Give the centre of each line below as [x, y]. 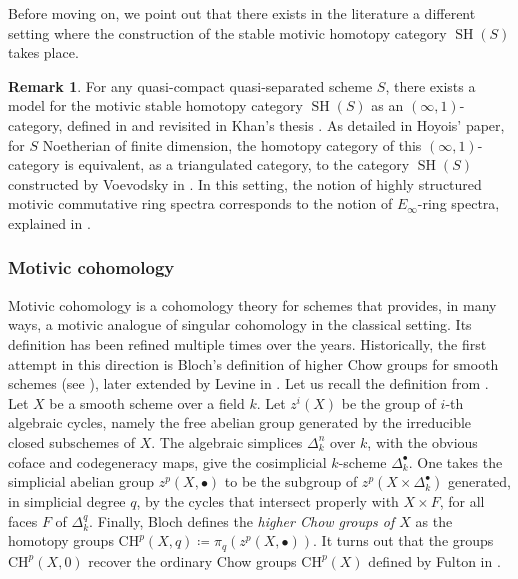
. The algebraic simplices [227, 441]
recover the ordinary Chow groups [192, 560]
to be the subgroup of [291, 481]
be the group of [388, 402]
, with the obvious [422, 441]
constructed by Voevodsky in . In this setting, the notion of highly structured [245, 183]
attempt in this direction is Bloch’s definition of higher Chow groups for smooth [253, 363]
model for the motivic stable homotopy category [155, 105]
